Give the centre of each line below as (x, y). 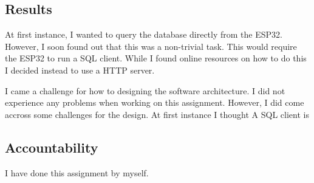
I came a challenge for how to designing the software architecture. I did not (145, 90)
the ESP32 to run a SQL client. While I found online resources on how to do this (156, 58)
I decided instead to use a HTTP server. (80, 70)
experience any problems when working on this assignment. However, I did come (155, 102)
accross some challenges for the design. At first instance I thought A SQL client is (157, 114)
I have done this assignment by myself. (77, 172)
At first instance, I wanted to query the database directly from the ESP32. (144, 34)
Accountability (52, 147)
